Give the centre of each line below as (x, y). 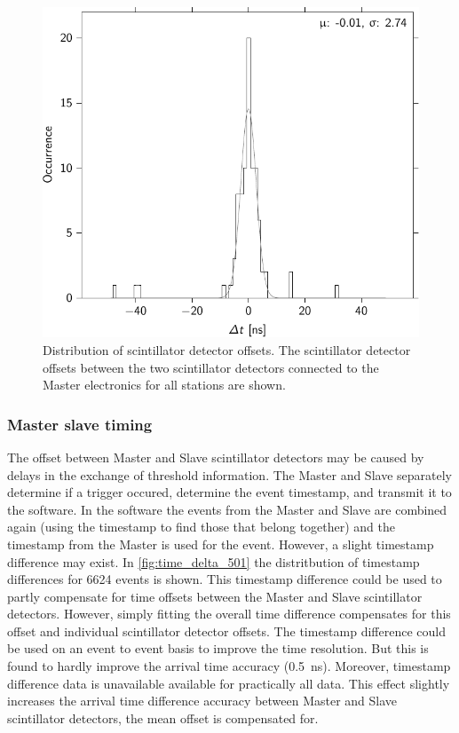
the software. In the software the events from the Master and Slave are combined (227, 509)
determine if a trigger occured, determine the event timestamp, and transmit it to (229, 492)
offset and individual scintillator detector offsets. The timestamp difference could (226, 631)
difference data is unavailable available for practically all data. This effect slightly (229, 683)
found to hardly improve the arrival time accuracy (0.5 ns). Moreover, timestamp (229, 666)
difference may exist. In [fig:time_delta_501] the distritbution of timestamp (214, 561)
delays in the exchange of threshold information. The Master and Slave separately (229, 474)
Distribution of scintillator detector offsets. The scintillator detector (227, 349)
